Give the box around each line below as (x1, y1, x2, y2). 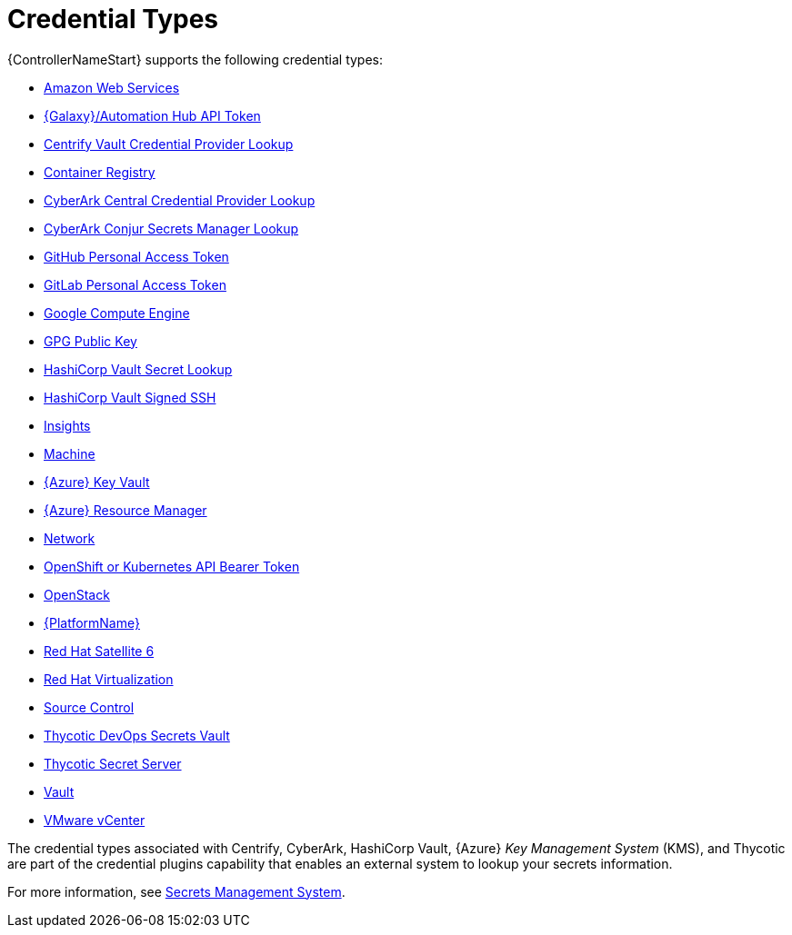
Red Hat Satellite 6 (44, 642, 155, 659)
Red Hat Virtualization (44, 671, 174, 687)
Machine (44, 445, 95, 462)
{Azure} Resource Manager (44, 502, 207, 518)
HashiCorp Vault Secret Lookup (44, 361, 233, 377)
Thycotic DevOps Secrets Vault (44, 727, 230, 743)
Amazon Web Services (44, 79, 180, 95)
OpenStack (44, 586, 110, 602)
